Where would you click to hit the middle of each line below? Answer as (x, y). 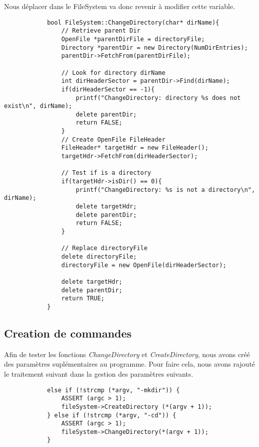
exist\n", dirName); (38, 106)
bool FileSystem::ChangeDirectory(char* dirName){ (133, 22)
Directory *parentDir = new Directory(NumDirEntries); (155, 47)
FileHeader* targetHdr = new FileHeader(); (135, 148)
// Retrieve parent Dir (101, 31)
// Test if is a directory (106, 173)
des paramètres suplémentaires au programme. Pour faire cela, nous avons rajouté (130, 364)
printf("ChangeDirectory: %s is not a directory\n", (166, 190)
